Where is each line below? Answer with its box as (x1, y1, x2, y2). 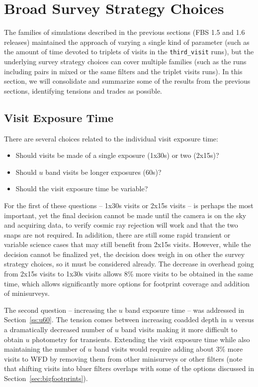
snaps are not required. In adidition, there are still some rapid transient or (4, 229, 231, 240)
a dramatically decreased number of (4, 324, 113, 335)
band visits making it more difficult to (121, 324, 238, 335)
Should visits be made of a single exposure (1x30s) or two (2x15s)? (15, 150, 219, 160)
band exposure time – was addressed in (125, 304, 245, 315)
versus (235, 314, 254, 325)
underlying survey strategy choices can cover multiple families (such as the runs (4, 56, 247, 66)
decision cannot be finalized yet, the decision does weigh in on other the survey (4, 249, 245, 259)
